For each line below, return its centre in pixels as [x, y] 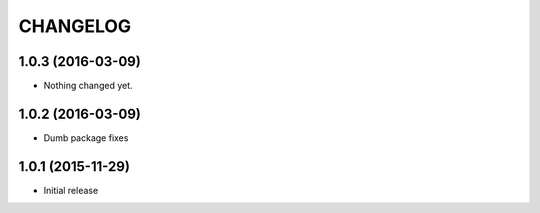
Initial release [71, 190]
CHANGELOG [75, 26]
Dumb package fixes [86, 137]
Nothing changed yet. [88, 86]
